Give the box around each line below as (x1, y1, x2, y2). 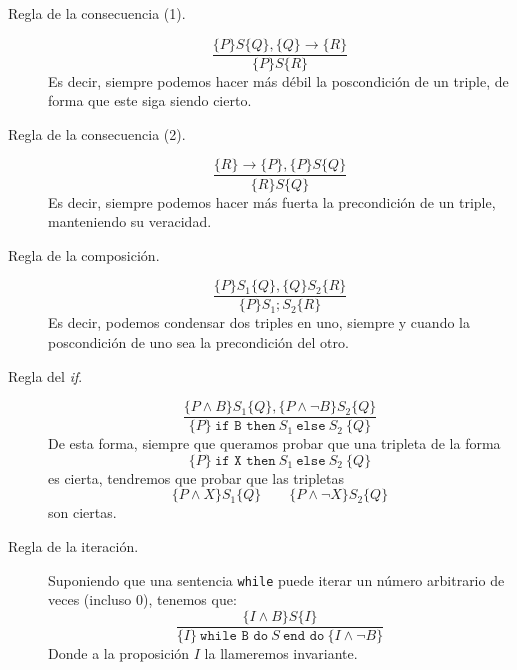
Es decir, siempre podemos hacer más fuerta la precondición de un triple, (48, 191, 496, 212)
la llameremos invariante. (204, 642, 358, 663)
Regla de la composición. (8, 244, 160, 265)
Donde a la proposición (48, 642, 190, 663)
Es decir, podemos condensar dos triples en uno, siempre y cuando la (48, 312, 470, 333)
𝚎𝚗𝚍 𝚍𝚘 (282, 628, 325, 643)
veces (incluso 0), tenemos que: (48, 589, 237, 610)
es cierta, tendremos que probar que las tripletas (48, 467, 345, 488)
